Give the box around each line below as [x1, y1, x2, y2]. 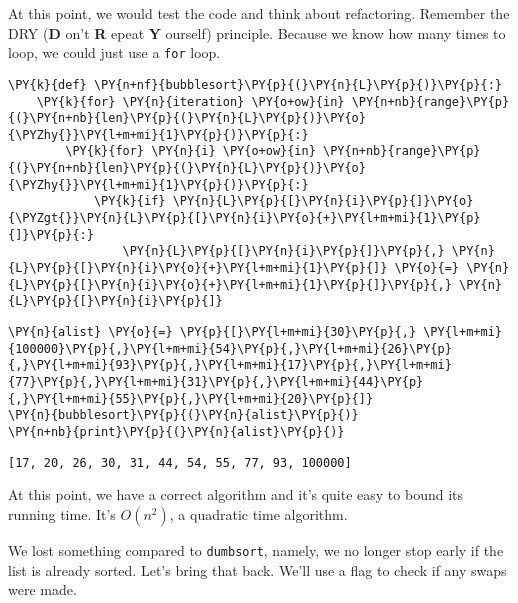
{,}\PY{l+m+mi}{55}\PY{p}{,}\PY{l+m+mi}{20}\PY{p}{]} [8, 391, 374, 406]
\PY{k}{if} [93, 194, 166, 209]
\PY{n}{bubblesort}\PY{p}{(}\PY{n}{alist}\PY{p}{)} [8, 408, 359, 423]
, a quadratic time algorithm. [169, 503, 348, 524]
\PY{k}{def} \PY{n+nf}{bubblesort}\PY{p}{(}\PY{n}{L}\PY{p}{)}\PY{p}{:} [8, 77, 502, 92]
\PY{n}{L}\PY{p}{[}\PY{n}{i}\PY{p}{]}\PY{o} [172, 194, 474, 209]
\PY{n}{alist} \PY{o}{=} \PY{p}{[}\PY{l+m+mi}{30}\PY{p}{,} [8, 325, 417, 340]
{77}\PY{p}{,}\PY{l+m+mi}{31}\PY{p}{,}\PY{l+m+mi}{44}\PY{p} [8, 375, 424, 389]
